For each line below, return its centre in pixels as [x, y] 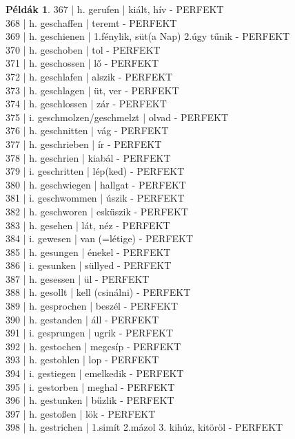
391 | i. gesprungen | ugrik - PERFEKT [90, 333]
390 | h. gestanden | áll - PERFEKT [82, 319]
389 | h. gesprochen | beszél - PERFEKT [92, 306]
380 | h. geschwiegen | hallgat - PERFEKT [96, 184]
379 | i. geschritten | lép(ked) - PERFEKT [95, 171]
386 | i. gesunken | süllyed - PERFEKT [89, 265]
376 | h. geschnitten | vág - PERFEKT [87, 130]
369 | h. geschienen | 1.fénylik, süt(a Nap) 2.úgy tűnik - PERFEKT [148, 36]
